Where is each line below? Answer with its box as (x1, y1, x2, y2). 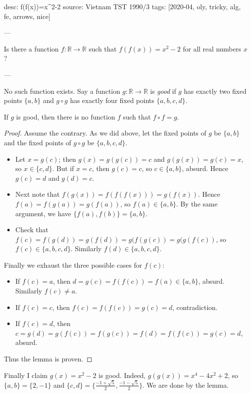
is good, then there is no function (16, 111, 115, 121)
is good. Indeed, (99, 370, 146, 380)
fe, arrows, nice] (4, 11, 50, 21)
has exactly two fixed (184, 86, 247, 96)
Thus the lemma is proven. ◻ (4, 354, 93, 364)
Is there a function (4, 43, 59, 53)
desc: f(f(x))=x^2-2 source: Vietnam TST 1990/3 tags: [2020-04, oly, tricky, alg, (4, 1, 241, 11)
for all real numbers (183, 43, 241, 53)
